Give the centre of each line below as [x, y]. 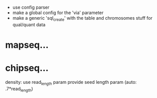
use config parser [31, 7]
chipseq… [27, 68]
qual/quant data [29, 24]
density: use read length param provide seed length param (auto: [71, 83]
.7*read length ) [19, 89]
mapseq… [27, 45]
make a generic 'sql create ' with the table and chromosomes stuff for [82, 19]
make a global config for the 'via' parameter [58, 13]
